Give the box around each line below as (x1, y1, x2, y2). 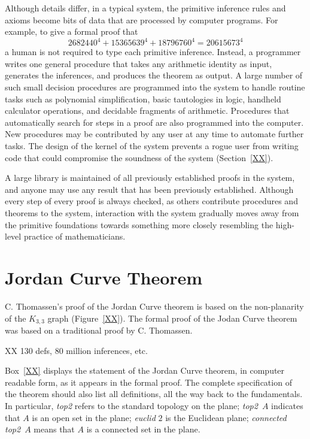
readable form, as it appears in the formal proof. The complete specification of (5, 376, 292, 388)
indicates (271, 399, 303, 411)
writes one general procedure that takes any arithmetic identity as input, (5, 57, 272, 69)
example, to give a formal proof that (5, 25, 138, 38)
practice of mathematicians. (23, 230, 126, 243)
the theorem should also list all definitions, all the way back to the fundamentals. (5, 387, 303, 400)
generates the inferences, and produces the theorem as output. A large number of (5, 69, 303, 81)
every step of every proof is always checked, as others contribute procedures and (5, 195, 298, 207)
